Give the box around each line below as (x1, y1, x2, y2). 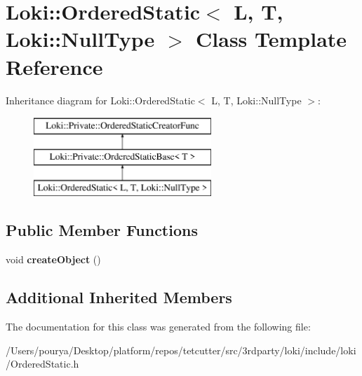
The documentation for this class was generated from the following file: (6, 319, 311, 334)
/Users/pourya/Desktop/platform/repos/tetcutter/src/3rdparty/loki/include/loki (6, 342, 356, 357)
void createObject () (6, 252, 101, 267)
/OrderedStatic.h (6, 356, 79, 371)
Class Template (196, 25, 347, 53)
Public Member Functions (6, 219, 198, 241)
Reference (6, 52, 103, 81)
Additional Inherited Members (6, 286, 232, 308)
